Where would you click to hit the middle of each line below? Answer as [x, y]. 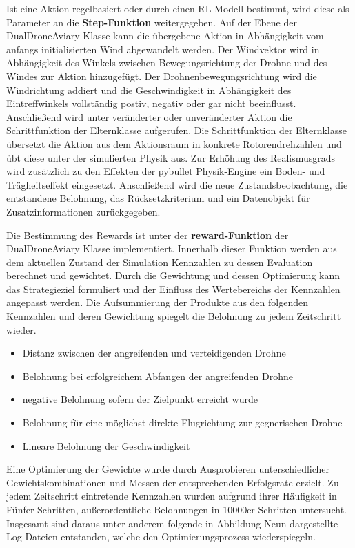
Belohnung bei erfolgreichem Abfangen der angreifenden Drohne [158, 376]
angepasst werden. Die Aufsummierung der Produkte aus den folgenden [157, 302]
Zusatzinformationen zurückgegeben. [83, 211]
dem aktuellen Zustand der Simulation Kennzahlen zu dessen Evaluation [160, 262]
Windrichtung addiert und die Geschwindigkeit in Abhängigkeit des [149, 89]
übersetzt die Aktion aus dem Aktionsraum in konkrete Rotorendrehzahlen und [174, 143]
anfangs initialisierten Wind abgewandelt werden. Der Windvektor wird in [163, 49]
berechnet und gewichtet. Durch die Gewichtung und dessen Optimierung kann [173, 275]
